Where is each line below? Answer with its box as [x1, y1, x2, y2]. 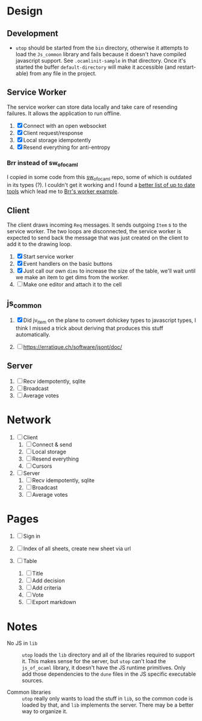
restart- [177, 63, 196, 71]
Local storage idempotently [23, 136, 91, 143]
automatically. [15, 330, 50, 338]
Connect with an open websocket [23, 122, 107, 129]
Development [7, 28, 59, 39]
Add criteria [32, 584, 62, 591]
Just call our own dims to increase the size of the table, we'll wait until [23, 267, 196, 274]
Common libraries [7, 688, 51, 696]
